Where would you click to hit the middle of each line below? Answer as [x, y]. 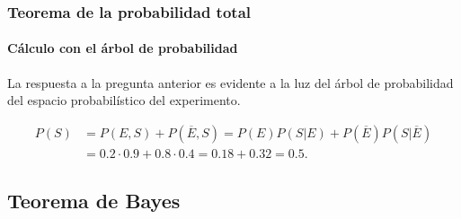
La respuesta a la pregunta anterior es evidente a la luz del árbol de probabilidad [230, 82]
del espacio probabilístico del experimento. [124, 100]
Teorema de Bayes [94, 201]
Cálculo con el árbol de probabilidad [123, 48]
